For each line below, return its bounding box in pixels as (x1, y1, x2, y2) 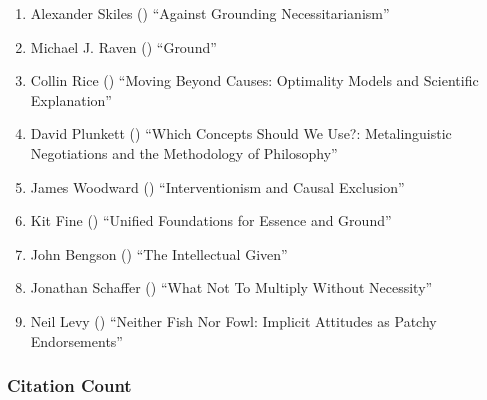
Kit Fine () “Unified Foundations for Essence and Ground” (30, 210, 392, 231)
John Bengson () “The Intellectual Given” (30, 243, 288, 264)
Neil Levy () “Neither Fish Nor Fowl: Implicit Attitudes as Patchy (30, 310, 437, 331)
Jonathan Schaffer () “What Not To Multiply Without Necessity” (30, 277, 433, 298)
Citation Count (7, 373, 132, 398)
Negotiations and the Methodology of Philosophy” (30, 142, 338, 163)
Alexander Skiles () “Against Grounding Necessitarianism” (30, 3, 390, 23)
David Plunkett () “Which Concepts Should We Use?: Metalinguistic (30, 123, 452, 144)
